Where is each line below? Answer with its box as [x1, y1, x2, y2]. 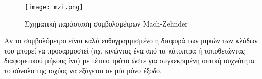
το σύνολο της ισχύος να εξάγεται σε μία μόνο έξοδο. [4, 65, 162, 76]
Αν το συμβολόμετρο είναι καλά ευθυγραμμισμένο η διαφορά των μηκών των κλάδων [4, 35, 258, 46]
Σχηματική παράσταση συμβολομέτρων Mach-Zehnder [25, 18, 188, 29]
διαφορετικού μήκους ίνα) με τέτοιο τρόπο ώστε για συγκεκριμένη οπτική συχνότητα [4, 55, 254, 66]
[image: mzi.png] [25, 4, 83, 11]
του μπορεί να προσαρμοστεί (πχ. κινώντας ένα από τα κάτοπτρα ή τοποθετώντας [4, 45, 245, 56]
